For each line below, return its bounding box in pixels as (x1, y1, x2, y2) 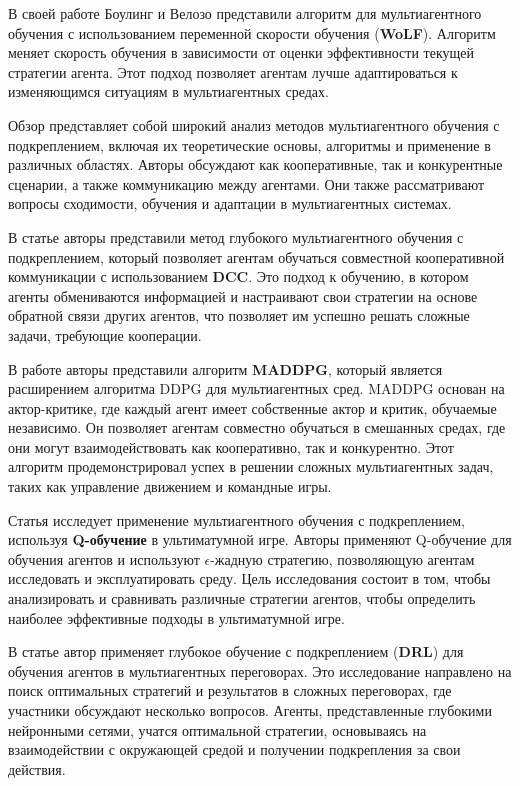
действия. (8, 758, 66, 779)
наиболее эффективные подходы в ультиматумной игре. (8, 607, 345, 628)
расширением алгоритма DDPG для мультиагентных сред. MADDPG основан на (8, 378, 505, 399)
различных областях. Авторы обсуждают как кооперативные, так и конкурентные (8, 154, 503, 175)
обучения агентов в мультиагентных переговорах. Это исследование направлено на (8, 660, 512, 681)
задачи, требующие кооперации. (8, 324, 202, 345)
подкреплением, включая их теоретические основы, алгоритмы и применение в (8, 134, 491, 155)
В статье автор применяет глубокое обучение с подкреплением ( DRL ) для (8, 641, 464, 662)
